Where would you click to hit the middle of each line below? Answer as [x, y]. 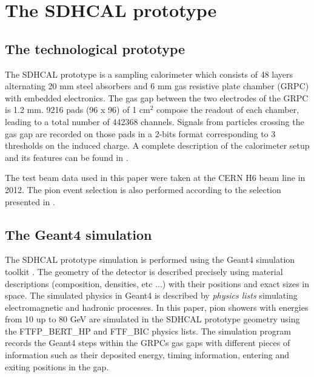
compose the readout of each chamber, [228, 110]
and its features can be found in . [67, 157]
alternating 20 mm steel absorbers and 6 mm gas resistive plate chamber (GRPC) [157, 86]
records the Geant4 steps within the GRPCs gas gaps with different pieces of [148, 343]
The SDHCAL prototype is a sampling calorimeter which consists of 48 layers [149, 74]
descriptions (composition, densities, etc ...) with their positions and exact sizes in [157, 283]
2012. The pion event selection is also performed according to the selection [143, 189]
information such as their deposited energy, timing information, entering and [147, 355]
